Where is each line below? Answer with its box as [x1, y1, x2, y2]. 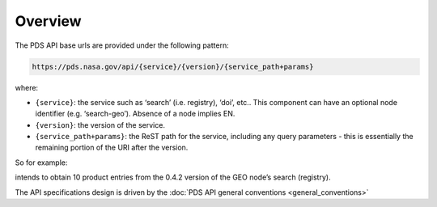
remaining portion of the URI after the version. [35, 142, 189, 153]
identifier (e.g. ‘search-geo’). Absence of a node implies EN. [35, 109, 235, 119]
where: [15, 82, 39, 92]
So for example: [15, 158, 68, 167]
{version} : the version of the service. [35, 120, 166, 129]
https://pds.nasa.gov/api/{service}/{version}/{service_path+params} [32, 61, 314, 71]
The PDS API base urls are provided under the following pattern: [15, 40, 230, 50]
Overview [15, 12, 82, 30]
